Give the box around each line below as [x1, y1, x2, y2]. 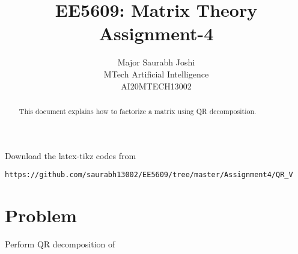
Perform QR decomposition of [5, 237, 115, 250]
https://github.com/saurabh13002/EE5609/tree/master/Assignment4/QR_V [5, 171, 293, 180]
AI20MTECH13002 [121, 79, 192, 92]
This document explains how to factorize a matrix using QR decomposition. [19, 106, 257, 116]
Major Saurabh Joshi [117, 56, 195, 68]
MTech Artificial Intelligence [103, 67, 209, 80]
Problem [5, 202, 77, 227]
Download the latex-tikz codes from [5, 149, 136, 162]
